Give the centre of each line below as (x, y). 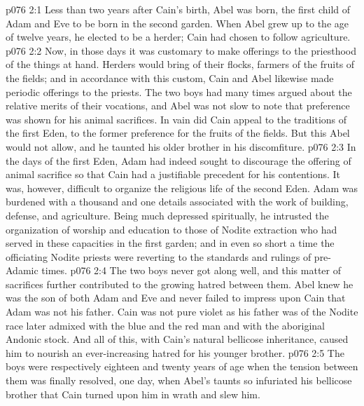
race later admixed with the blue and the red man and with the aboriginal (165, 325)
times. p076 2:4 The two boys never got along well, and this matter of (191, 270)
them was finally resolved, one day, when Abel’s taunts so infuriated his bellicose (179, 380)
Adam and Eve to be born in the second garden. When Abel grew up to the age (177, 23)
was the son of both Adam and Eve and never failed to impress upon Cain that (176, 298)
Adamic (22, 270)
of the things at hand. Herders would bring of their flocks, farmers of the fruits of (180, 64)
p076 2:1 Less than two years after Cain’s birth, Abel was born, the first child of (178, 9)
